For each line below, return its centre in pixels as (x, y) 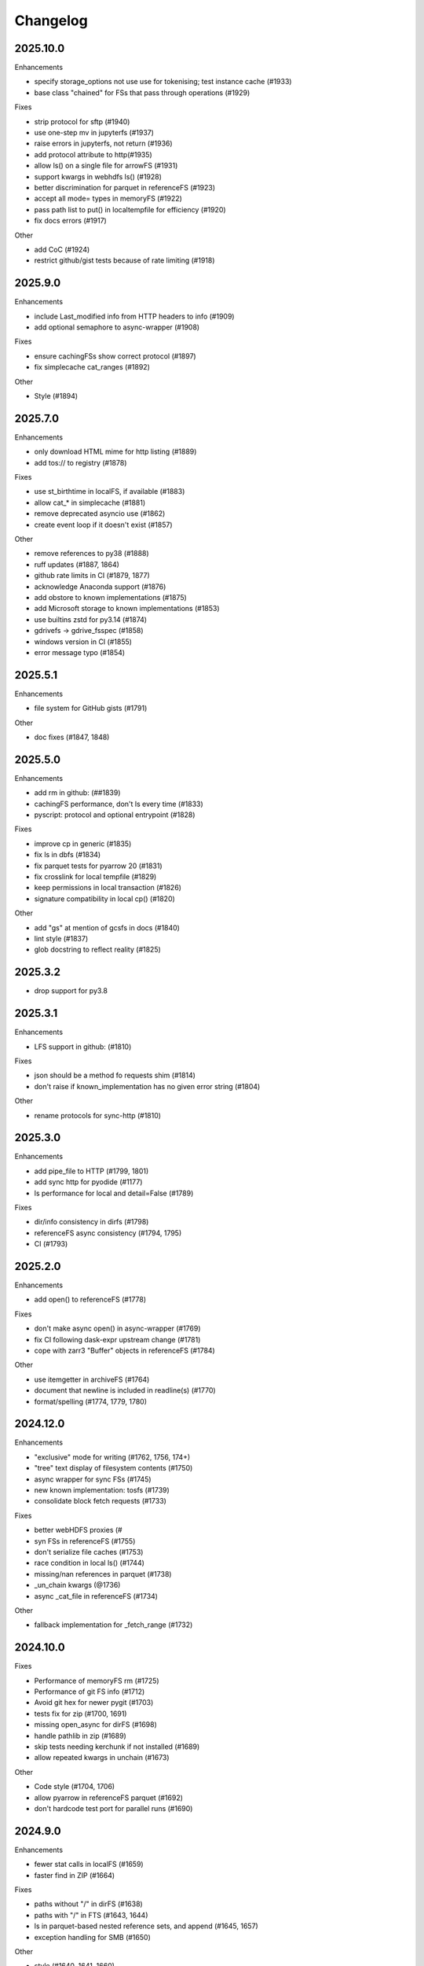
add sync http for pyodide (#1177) (88, 1182)
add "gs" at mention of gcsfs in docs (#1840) (107, 927)
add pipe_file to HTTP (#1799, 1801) (91, 1171)
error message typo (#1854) (80, 652)
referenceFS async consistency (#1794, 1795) (108, 1233)
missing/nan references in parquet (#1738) (103, 1574)
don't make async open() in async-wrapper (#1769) (117, 1328)
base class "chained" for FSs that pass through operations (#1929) (142, 92)
